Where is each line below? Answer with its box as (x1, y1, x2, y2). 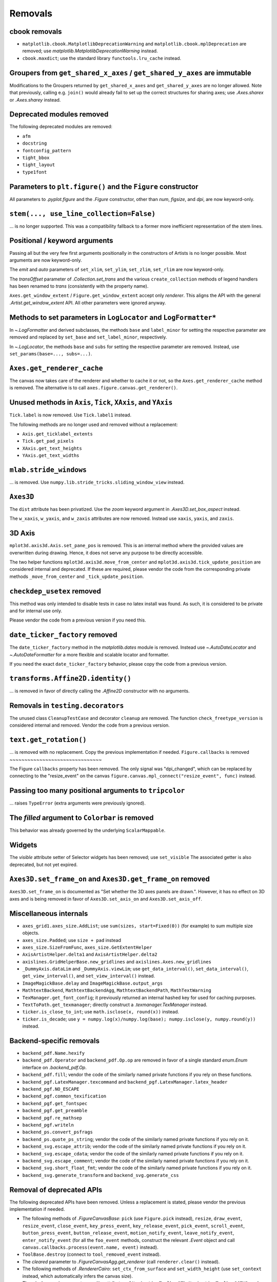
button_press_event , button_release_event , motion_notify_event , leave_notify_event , (22, 1230, 234, 1236)
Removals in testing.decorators (9, 701, 124, 710)
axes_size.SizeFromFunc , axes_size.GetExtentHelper (22, 944, 152, 950)
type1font (22, 169, 47, 175)
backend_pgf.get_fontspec (22, 1100, 88, 1106)
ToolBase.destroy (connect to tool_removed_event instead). (22, 1251, 161, 1257)
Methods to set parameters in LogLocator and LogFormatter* (9, 313, 216, 322)
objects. (22, 930, 39, 936)
